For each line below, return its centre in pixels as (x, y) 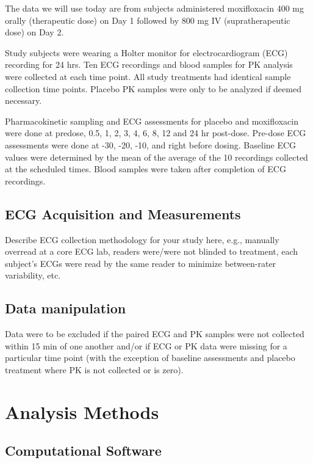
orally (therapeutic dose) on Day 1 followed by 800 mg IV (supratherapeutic (148, 20)
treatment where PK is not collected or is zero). (94, 369)
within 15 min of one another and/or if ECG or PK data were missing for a (146, 345)
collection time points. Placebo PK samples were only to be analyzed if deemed (153, 88)
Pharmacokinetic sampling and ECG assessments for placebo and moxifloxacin (152, 121)
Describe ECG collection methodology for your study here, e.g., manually (142, 239)
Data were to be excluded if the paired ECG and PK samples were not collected (155, 334)
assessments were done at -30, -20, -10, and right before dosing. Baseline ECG (151, 144)
